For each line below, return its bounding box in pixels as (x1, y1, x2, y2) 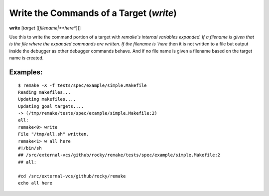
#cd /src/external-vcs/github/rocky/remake (18, 173, 126, 179)
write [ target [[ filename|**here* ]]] (9, 25, 81, 31)
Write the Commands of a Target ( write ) (9, 7, 177, 18)
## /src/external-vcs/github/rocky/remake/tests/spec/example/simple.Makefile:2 (18, 152, 221, 158)
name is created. (9, 55, 44, 61)
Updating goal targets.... (18, 103, 84, 109)
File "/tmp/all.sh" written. (18, 131, 89, 137)
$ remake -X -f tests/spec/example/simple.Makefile (18, 82, 147, 88)
